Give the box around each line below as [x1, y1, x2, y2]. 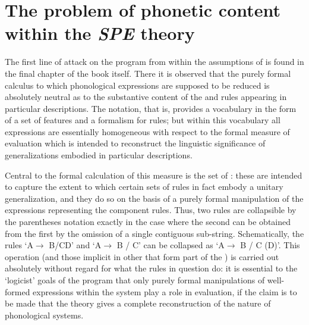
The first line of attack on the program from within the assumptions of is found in [5, 55, 304, 68]
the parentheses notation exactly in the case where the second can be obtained [5, 215, 291, 228]
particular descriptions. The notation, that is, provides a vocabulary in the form [5, 102, 297, 114]
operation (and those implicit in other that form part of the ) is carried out [5, 250, 279, 262]
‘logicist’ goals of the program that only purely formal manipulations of [5, 274, 265, 286]
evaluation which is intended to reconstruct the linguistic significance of [5, 137, 266, 149]
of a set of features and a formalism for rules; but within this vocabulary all [5, 114, 280, 126]
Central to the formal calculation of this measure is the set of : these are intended [5, 168, 302, 181]
